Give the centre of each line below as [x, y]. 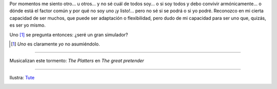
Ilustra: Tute [22, 77]
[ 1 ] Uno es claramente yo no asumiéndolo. [55, 44]
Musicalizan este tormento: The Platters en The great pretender [77, 61]
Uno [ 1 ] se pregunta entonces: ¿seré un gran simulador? [69, 35]
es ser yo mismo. [27, 25]
